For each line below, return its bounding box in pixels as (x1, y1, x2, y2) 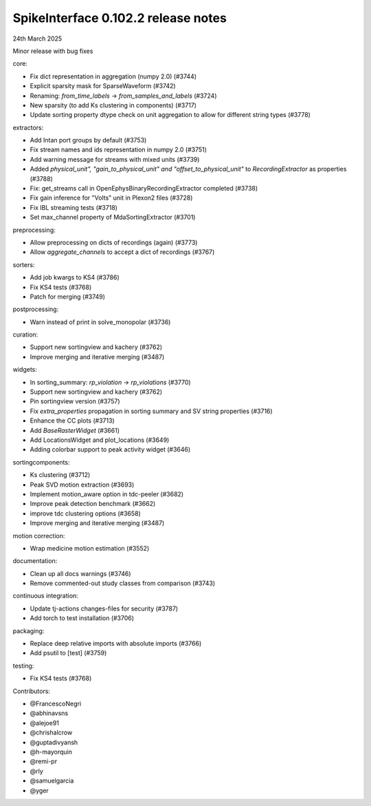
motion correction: (12, 531, 65, 540)
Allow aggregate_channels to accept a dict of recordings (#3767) (30, 248, 215, 256)
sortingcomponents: (12, 458, 70, 466)
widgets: (12, 365, 38, 374)
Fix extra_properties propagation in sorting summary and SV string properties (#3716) (30, 407, 273, 415)
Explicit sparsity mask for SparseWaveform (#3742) (30, 82, 176, 90)
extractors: (12, 123, 44, 131)
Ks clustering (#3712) (30, 471, 91, 479)
